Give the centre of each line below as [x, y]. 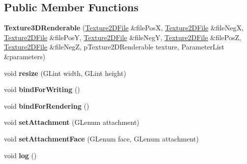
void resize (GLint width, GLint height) [65, 73]
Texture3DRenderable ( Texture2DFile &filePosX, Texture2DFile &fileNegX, [124, 28]
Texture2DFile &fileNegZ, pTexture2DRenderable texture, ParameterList [114, 47]
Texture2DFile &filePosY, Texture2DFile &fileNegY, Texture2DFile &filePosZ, [123, 37]
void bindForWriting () [42, 89]
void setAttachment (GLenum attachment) [72, 122]
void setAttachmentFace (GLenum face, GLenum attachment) [101, 138]
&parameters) [25, 56]
